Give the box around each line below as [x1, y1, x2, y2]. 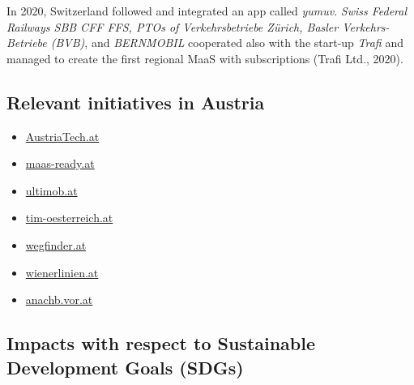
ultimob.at [25, 182, 78, 199]
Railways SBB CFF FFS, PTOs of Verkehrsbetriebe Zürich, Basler [6, 18, 339, 35]
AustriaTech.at [25, 127, 100, 144]
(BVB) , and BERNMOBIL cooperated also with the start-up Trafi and [50, 34, 403, 51]
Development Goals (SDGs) [6, 354, 244, 379]
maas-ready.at [25, 155, 95, 172]
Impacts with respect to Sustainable [6, 331, 316, 356]
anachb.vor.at [25, 291, 93, 308]
